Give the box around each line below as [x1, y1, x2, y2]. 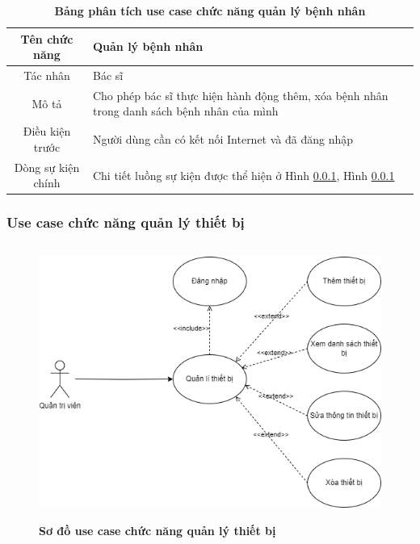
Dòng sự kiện [14, 158, 80, 175]
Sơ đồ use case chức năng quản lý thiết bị [39, 522, 276, 539]
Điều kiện [23, 123, 71, 140]
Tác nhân [23, 67, 70, 84]
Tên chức [20, 30, 73, 47]
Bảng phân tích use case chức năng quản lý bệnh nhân [54, 2, 366, 19]
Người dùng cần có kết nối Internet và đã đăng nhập [92, 131, 354, 148]
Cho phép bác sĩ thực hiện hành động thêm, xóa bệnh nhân [92, 86, 388, 103]
